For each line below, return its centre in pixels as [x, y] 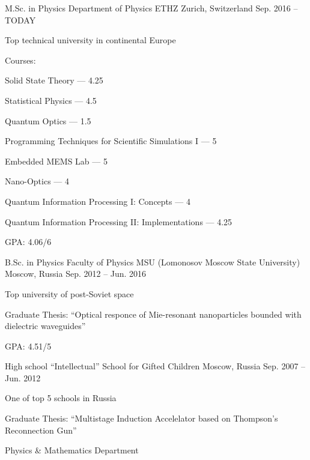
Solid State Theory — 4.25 [54, 80]
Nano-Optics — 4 [37, 181]
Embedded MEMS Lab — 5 [56, 161]
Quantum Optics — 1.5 [48, 120]
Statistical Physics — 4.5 [51, 100]
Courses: [20, 60]
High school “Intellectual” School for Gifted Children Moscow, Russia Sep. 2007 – [155, 366]
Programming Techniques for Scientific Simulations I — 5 [111, 141]
